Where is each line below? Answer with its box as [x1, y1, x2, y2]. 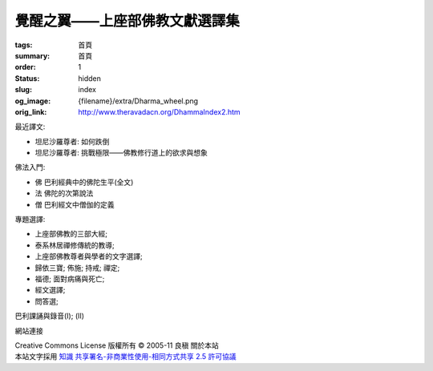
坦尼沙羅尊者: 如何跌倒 [34, 136, 110, 146]
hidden [78, 73, 102, 83]
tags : [14, 40, 33, 50]
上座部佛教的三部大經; [34, 229, 108, 239]
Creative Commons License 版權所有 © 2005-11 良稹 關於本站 [14, 341, 220, 350]
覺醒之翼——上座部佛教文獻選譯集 [14, 12, 241, 30]
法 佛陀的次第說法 [34, 188, 94, 198]
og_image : [14, 96, 51, 106]
